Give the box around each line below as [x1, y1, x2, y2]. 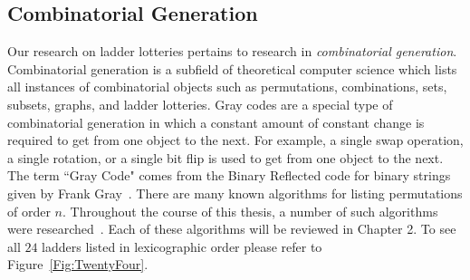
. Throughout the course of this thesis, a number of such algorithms [62, 201, 438, 220]
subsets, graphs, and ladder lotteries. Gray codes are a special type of [7, 94, 393, 113]
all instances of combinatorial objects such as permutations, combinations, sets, [7, 77, 447, 96]
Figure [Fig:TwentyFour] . [7, 255, 149, 274]
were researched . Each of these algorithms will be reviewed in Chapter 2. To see [7, 219, 456, 238]
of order [7, 201, 51, 220]
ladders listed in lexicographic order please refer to [42, 237, 322, 256]
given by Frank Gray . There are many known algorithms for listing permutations [7, 183, 463, 202]
